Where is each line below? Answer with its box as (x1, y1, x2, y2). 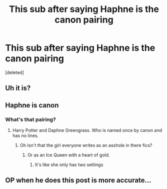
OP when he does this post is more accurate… (5, 176, 151, 184)
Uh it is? (5, 84, 31, 92)
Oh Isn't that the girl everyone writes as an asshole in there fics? (19, 142, 152, 148)
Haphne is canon (5, 101, 59, 109)
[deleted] (5, 69, 24, 75)
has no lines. (12, 132, 39, 138)
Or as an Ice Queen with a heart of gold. (27, 152, 110, 158)
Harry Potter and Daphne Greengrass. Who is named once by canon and (12, 127, 162, 133)
